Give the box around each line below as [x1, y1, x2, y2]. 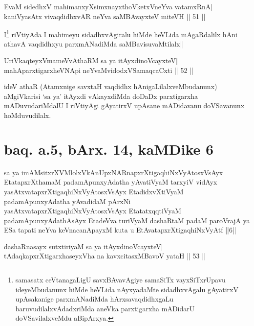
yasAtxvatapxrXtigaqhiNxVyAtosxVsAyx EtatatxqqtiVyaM [4, 206, 181, 216]
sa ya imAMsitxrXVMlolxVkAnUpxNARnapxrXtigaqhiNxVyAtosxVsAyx [4, 167, 223, 177]
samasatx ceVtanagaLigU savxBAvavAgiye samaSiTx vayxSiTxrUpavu [15, 275, 226, 285]
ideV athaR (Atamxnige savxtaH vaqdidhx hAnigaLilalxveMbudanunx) [4, 81, 217, 92]
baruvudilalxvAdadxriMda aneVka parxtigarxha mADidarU [15, 303, 195, 313]
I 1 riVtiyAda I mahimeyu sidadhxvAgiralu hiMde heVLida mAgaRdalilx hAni [4, 28, 237, 39]
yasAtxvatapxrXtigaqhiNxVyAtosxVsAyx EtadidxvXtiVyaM [4, 186, 184, 196]
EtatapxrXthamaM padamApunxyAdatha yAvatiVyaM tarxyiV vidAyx [4, 177, 217, 187]
